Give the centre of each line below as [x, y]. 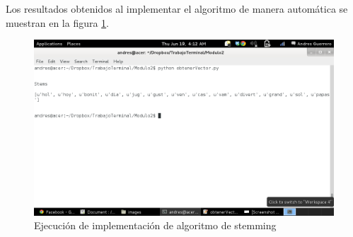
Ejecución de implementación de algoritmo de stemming [155, 225]
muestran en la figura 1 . [58, 22]
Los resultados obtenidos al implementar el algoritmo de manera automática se [177, 8]
